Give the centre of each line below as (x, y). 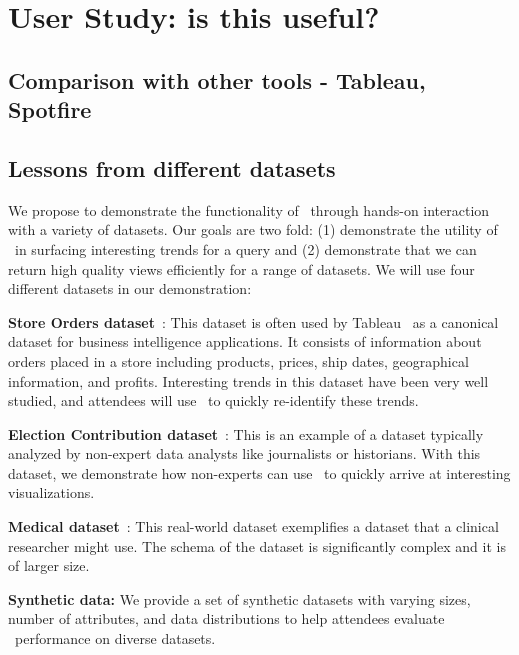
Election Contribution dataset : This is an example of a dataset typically (246, 433)
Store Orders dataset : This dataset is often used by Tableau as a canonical (253, 321)
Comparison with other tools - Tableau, (217, 79)
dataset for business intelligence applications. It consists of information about (245, 341)
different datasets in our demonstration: (130, 288)
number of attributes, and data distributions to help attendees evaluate (226, 618)
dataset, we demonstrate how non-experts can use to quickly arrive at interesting (259, 472)
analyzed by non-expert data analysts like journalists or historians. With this (244, 453)
